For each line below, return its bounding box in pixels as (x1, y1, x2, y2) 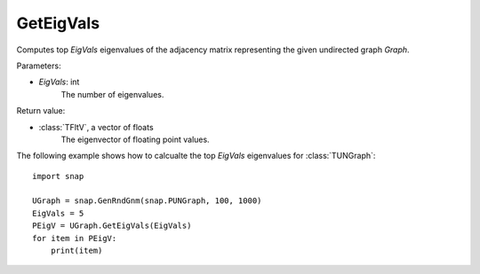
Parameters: (16, 60, 61, 71)
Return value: (16, 106, 66, 116)
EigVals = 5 (32, 208, 84, 218)
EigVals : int (38, 76, 80, 88)
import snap (32, 171, 84, 181)
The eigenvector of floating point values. (60, 134, 210, 145)
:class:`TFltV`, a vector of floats (38, 121, 155, 132)
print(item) (50, 246, 103, 256)
